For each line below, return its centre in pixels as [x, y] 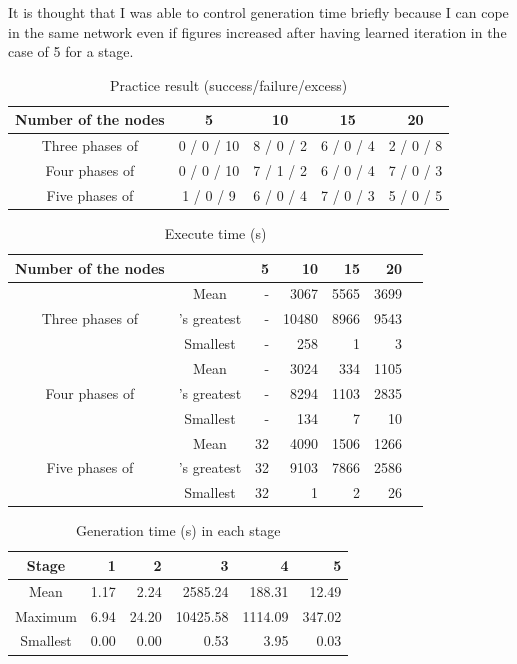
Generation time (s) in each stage [178, 530]
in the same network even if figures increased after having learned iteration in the [257, 31]
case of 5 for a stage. [71, 51]
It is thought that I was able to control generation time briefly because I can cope [258, 12]
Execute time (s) [215, 233]
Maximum [46, 615]
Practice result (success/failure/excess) [229, 84]
